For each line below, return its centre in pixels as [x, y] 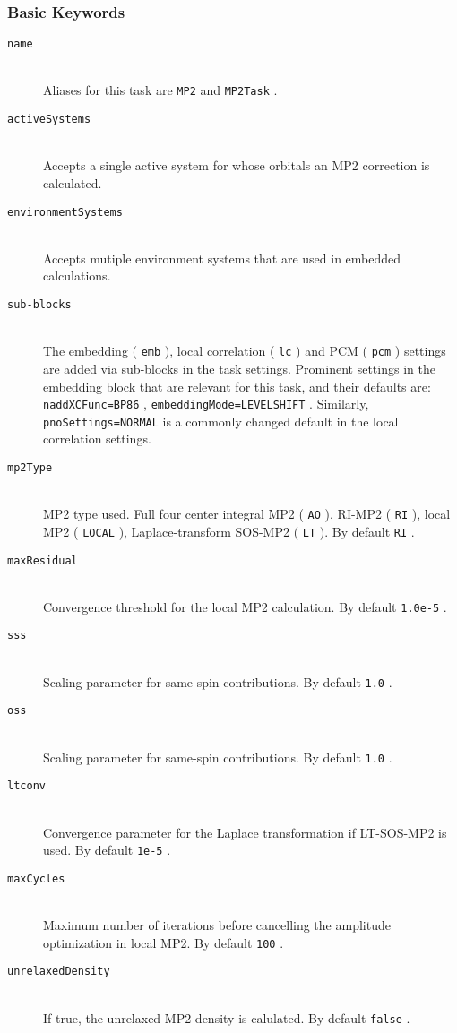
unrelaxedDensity [59, 972]
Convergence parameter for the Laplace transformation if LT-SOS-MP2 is [245, 832]
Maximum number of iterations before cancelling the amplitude [217, 925]
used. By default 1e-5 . [107, 850]
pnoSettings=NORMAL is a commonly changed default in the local [221, 421]
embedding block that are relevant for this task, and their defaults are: [237, 386]
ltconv [26, 786]
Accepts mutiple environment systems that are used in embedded [222, 258]
